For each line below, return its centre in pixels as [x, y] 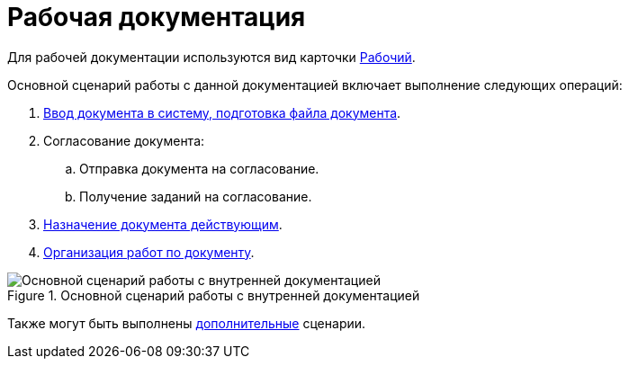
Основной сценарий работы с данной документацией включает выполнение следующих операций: [315, 85]
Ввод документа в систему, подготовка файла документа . [222, 112]
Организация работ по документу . [149, 252]
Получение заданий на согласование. [196, 196]
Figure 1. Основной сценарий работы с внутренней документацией [214, 295]
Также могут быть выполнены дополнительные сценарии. [187, 323]
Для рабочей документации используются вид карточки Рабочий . [211, 57]
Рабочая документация [157, 17]
